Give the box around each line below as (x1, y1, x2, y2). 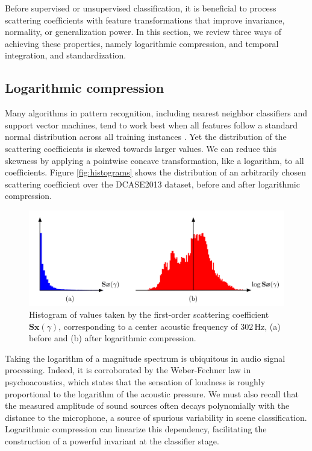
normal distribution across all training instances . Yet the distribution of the (5, 130, 287, 143)
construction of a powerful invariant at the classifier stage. (5, 435, 219, 447)
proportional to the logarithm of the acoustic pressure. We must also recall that (5, 387, 299, 400)
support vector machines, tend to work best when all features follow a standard (5, 118, 298, 131)
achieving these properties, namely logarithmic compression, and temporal (5, 37, 279, 49)
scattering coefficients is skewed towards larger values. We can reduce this (5, 142, 276, 154)
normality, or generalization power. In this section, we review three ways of (5, 25, 281, 38)
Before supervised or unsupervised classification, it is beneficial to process (5, 2, 276, 14)
